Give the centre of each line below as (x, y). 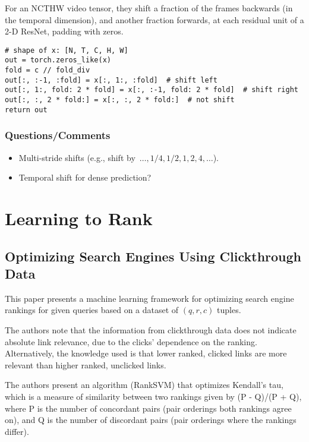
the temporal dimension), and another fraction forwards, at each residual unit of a (154, 19)
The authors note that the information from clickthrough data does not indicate (151, 329)
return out (26, 110)
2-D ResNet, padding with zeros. (64, 31)
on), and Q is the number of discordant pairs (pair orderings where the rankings (151, 420)
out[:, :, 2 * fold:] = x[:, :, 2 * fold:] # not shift (120, 100)
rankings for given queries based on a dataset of (92, 310)
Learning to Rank (79, 218)
